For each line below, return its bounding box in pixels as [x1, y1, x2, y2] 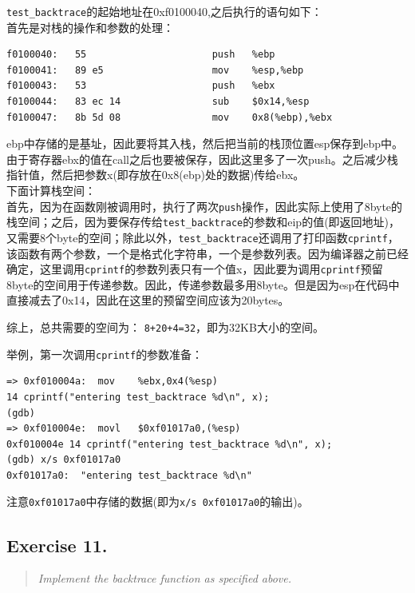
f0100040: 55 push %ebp [6, 49, 275, 61]
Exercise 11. [6, 532, 108, 557]
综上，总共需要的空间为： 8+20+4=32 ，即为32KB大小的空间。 [6, 319, 324, 335]
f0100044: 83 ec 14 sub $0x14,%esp [6, 96, 310, 108]
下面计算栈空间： [6, 182, 96, 198]
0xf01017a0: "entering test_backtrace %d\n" [6, 469, 252, 481]
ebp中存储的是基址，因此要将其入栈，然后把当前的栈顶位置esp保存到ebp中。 [6, 135, 404, 152]
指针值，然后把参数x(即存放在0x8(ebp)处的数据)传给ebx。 [6, 166, 305, 183]
